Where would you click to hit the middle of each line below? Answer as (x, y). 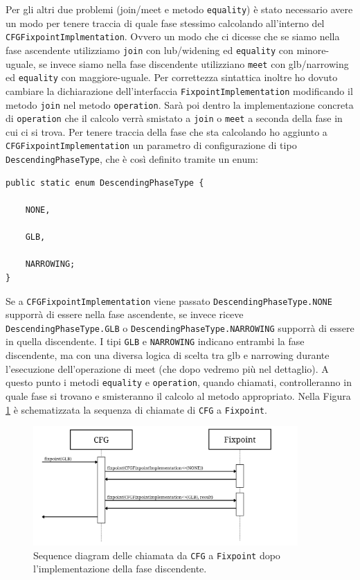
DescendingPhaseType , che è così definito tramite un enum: (132, 159)
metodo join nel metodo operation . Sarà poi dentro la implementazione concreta (180, 104)
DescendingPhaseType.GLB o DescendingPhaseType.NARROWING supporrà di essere (180, 327)
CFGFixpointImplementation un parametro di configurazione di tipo (151, 145)
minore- (313, 50)
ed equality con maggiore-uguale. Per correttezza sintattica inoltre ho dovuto (172, 77)
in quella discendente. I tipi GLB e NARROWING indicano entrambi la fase (155, 341)
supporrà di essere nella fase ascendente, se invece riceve (125, 314)
